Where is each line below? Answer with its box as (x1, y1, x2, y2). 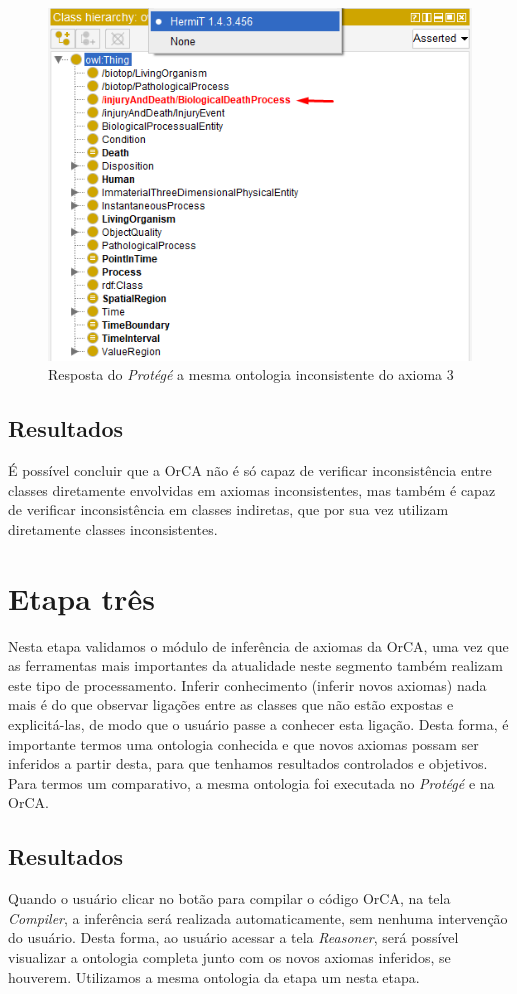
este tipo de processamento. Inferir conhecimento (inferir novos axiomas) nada (8, 674, 487, 695)
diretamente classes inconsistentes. (8, 518, 218, 539)
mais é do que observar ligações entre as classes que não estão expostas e (8, 694, 454, 715)
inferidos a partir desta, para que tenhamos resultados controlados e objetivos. (8, 753, 488, 774)
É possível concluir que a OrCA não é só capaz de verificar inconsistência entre (8, 460, 492, 481)
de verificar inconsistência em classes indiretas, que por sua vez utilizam (8, 499, 449, 520)
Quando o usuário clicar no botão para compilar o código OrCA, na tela (8, 888, 451, 909)
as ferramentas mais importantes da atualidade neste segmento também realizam (8, 655, 503, 676)
